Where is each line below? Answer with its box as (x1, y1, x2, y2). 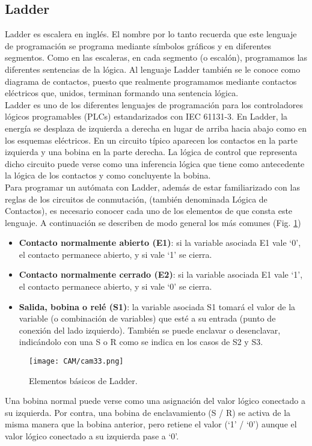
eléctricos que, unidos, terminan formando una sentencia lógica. (5, 87, 239, 99)
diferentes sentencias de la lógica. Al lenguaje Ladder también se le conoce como (5, 63, 301, 75)
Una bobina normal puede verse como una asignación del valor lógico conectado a (5, 394, 305, 407)
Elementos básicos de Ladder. (29, 374, 138, 386)
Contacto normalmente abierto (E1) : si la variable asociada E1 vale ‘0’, (19, 236, 301, 249)
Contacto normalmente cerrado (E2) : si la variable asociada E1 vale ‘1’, (19, 268, 303, 281)
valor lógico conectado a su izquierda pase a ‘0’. (5, 430, 179, 442)
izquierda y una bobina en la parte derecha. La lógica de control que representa (5, 145, 298, 158)
